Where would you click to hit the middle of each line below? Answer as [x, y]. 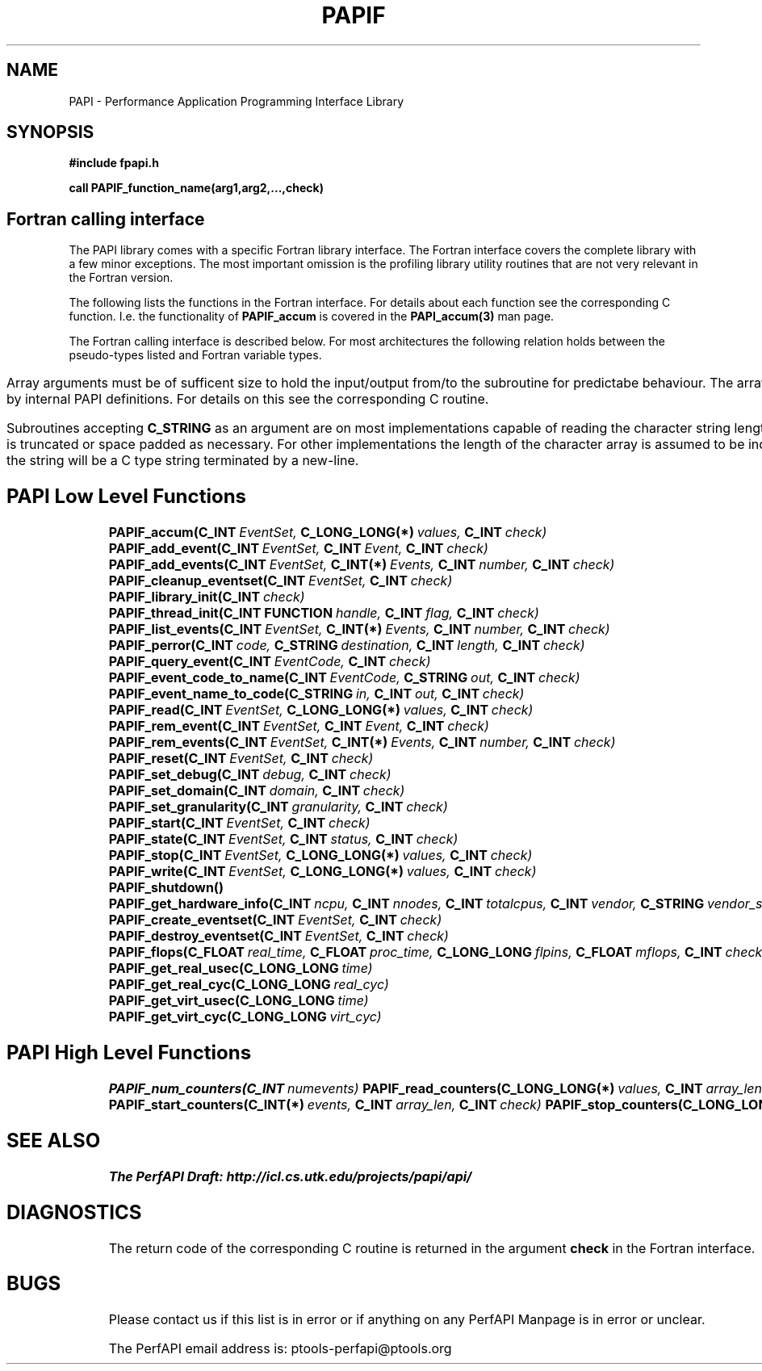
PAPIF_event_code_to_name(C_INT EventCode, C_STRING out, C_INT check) [344, 678]
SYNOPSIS [50, 132]
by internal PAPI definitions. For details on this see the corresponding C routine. [248, 399]
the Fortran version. [121, 278]
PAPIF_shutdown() [166, 888]
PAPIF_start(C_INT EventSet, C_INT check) [239, 823]
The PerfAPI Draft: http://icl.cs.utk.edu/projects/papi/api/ [290, 1176]
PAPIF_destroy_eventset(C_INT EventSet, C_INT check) [278, 936]
